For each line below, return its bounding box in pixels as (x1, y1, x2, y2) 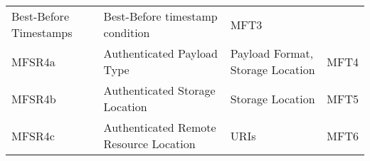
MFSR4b (11, 90, 56, 107)
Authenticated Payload (103, 45, 218, 61)
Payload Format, (230, 45, 314, 61)
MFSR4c (11, 127, 55, 144)
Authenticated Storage (103, 82, 216, 98)
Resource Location (103, 135, 196, 152)
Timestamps (11, 24, 73, 41)
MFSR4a (11, 53, 55, 70)
